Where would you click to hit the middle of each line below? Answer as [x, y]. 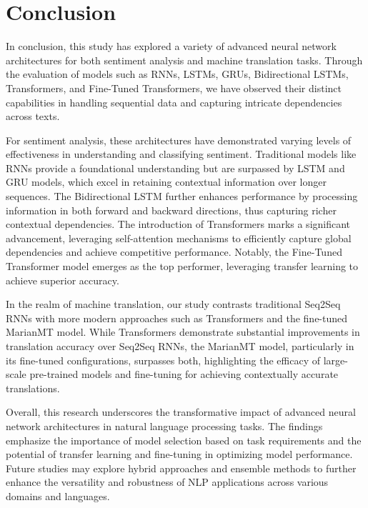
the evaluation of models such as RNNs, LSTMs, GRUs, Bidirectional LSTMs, [177, 74]
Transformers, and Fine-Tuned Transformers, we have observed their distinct [174, 88]
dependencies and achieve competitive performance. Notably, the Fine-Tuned [174, 252]
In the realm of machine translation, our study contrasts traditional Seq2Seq [173, 304]
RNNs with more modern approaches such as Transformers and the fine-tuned [177, 318]
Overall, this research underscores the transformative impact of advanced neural [181, 412]
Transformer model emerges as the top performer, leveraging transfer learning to [182, 266]
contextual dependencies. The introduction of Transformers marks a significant [178, 224]
